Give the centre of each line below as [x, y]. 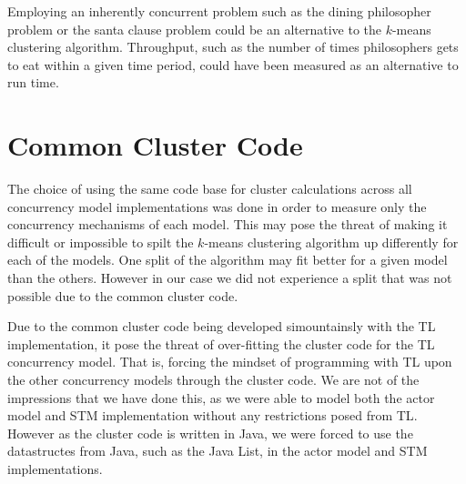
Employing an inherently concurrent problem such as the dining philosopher [219, 11]
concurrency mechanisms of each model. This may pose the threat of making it [228, 224]
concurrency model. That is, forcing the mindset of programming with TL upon [230, 362]
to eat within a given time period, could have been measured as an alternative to [233, 64]
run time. [33, 82]
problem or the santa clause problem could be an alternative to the [194, 29]
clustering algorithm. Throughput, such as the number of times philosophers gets [233, 47]
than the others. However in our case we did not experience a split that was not [230, 278]
